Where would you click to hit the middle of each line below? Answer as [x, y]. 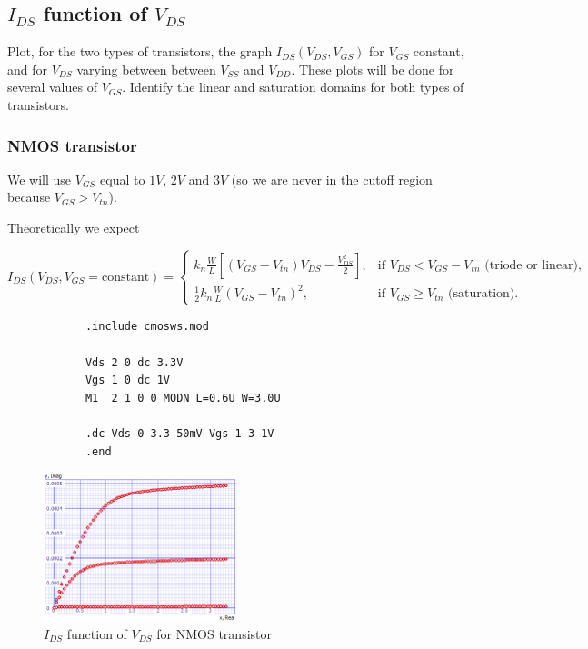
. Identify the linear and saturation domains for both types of [293, 87]
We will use [40, 179]
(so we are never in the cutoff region [332, 179]
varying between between [146, 69]
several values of [52, 87]
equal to [123, 179]
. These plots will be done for [373, 69]
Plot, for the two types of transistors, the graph [140, 51]
